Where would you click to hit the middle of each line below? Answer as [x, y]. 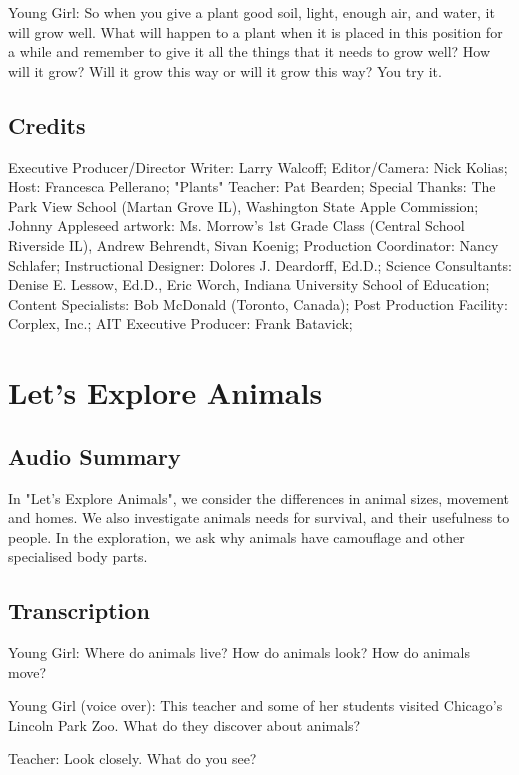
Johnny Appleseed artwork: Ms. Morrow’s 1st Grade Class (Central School [236, 225]
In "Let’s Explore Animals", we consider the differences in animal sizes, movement [258, 497]
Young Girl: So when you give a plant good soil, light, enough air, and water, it [251, 12]
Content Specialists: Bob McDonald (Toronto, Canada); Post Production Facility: [258, 303]
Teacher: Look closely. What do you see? [132, 758]
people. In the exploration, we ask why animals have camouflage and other [236, 536]
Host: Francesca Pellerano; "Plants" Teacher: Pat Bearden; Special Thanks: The [252, 186]
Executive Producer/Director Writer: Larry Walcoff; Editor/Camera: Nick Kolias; [258, 166]
